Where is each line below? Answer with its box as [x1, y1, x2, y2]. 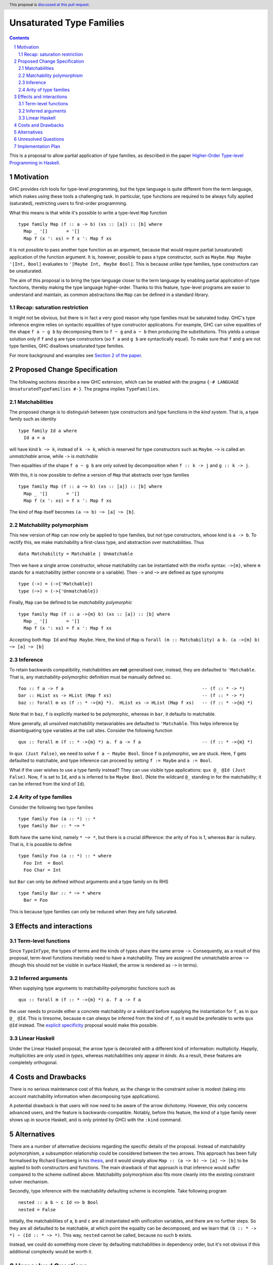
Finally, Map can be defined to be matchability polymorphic [9, 600, 132, 606]
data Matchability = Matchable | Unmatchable [18, 551, 133, 557]
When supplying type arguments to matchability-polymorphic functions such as [9, 985, 175, 991]
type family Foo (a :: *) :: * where [18, 853, 112, 859]
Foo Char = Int [23, 867, 61, 873]
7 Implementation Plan [14, 143, 61, 149]
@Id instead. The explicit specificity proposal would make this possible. [9, 1022, 158, 1028]
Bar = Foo [23, 897, 48, 903]
